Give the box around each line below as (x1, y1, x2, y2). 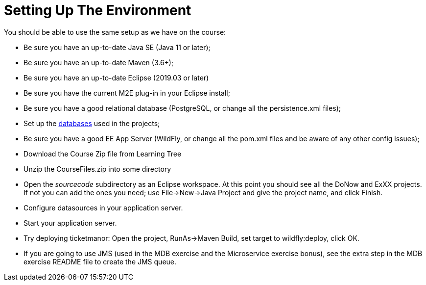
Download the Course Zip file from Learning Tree (24, 149, 182, 158)
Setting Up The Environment (4, 2, 191, 19)
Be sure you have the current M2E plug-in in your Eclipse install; (24, 88, 230, 97)
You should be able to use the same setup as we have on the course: (4, 27, 226, 36)
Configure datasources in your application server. (24, 203, 183, 212)
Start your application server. (24, 218, 117, 227)
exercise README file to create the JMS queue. (24, 257, 177, 266)
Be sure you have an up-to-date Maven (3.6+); (24, 58, 174, 67)
